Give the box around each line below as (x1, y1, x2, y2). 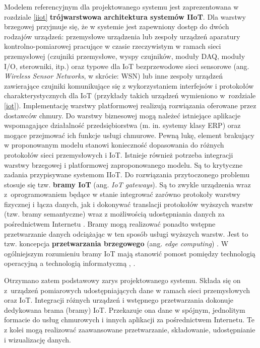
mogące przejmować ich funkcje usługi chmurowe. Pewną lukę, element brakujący (4, 129, 254, 140)
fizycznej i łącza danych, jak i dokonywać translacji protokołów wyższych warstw (4, 198, 253, 209)
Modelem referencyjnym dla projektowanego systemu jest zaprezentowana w (4, 2, 239, 12)
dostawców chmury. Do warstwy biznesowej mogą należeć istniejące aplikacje (4, 110, 241, 120)
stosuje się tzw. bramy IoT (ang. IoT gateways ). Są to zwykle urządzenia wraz (4, 179, 251, 189)
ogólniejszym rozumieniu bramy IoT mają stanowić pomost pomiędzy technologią (4, 248, 255, 258)
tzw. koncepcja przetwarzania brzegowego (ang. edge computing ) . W (4, 238, 229, 249)
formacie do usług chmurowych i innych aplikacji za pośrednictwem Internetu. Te (4, 314, 254, 325)
